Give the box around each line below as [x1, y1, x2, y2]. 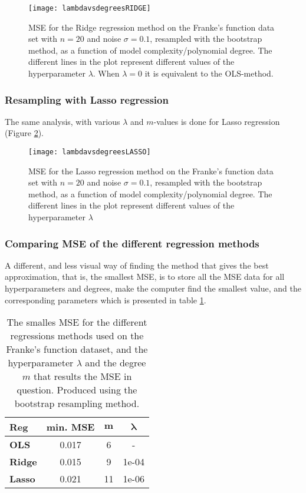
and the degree [85, 356, 146, 370]
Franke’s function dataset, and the [6, 342, 148, 356]
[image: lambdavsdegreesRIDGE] [28, 4, 151, 12]
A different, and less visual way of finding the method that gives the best [5, 259, 269, 271]
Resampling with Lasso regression [5, 92, 169, 107]
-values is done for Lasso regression [153, 115, 280, 127]
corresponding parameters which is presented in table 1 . [5, 293, 206, 306]
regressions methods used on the [10, 329, 144, 343]
